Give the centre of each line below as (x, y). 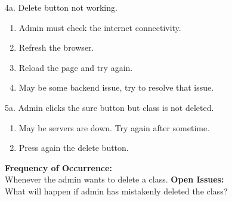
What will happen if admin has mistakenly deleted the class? (116, 191)
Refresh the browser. (56, 47)
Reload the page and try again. (76, 67)
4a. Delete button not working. (61, 7)
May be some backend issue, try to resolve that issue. (116, 87)
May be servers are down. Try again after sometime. (114, 127)
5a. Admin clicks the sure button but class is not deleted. (109, 107)
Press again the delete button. (74, 148)
